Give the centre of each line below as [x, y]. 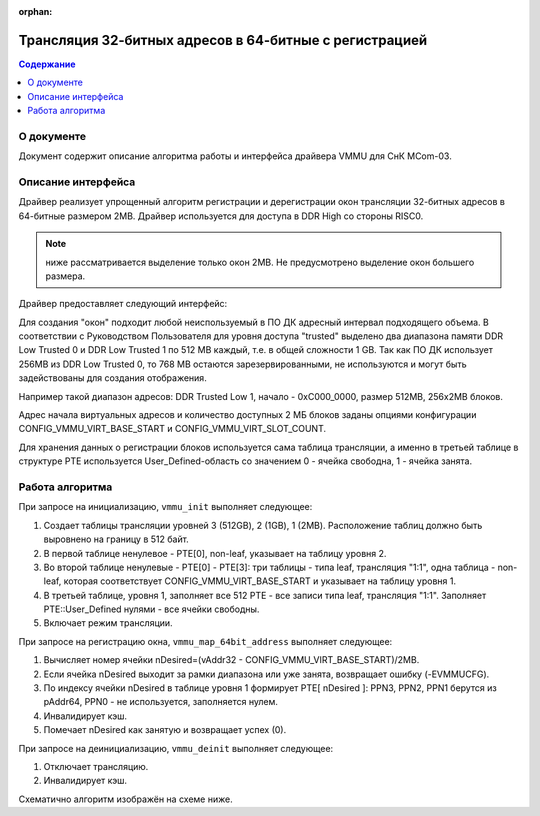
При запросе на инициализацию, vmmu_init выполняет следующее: [165, 507]
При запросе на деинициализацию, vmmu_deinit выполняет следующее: [176, 748]
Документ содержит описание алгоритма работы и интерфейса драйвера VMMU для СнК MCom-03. [235, 156]
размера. [65, 276]
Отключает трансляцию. [96, 766]
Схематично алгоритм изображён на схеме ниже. [126, 799]
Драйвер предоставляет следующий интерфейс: [123, 304]
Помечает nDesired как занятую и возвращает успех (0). [165, 730]
